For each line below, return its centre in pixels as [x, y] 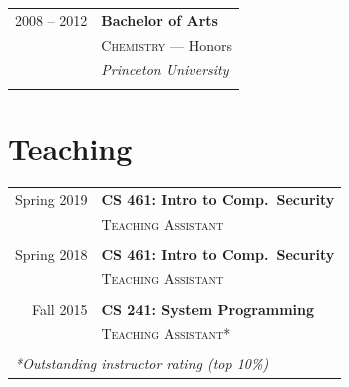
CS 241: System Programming [208, 308]
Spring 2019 [51, 198]
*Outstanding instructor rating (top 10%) [142, 363]
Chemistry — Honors [166, 44]
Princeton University [165, 69]
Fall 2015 [59, 308]
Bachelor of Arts [159, 19]
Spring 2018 [51, 253]
